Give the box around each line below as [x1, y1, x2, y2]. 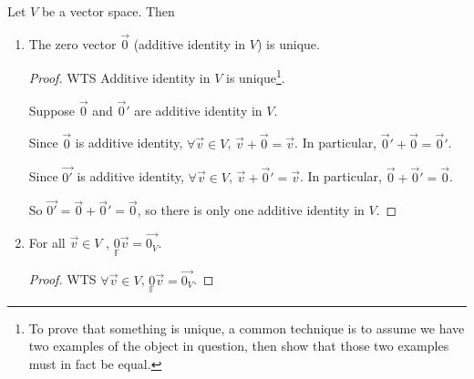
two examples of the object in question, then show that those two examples [28, 336, 449, 355]
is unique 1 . [225, 66, 285, 87]
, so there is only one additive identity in [137, 200, 365, 220]
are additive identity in [134, 100, 263, 119]
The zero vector [28, 34, 117, 53]
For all [28, 233, 66, 252]
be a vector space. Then [41, 2, 175, 20]
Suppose [28, 100, 76, 119]
